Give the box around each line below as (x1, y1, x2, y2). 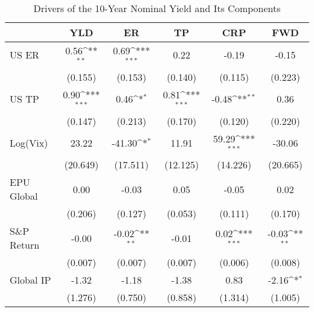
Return (10, 238, 40, 252)
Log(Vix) (10, 135, 48, 150)
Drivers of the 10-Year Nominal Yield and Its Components (33, 1, 281, 15)
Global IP (10, 273, 51, 287)
